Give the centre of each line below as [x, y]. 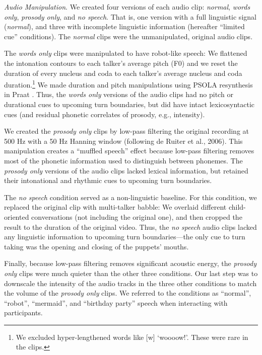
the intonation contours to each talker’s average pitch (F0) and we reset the [121, 63]
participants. [23, 313]
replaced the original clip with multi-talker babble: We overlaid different [115, 207]
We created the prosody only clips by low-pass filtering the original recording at [126, 131]
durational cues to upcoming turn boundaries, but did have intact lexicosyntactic [129, 104]
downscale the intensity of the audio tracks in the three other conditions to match [130, 283]
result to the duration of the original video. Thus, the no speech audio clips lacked [130, 227]
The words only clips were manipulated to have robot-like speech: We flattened [126, 53]
